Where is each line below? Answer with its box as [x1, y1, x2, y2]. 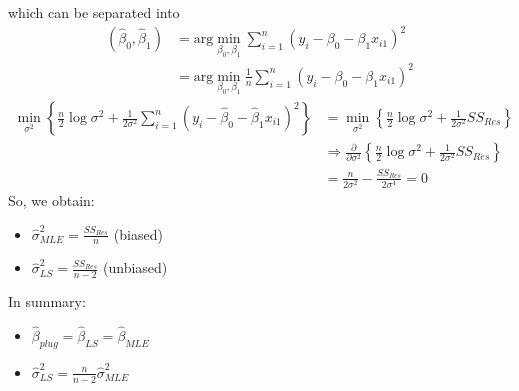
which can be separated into [8, 2, 180, 22]
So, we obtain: [8, 189, 95, 210]
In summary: [8, 291, 86, 312]
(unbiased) [103, 257, 168, 278]
